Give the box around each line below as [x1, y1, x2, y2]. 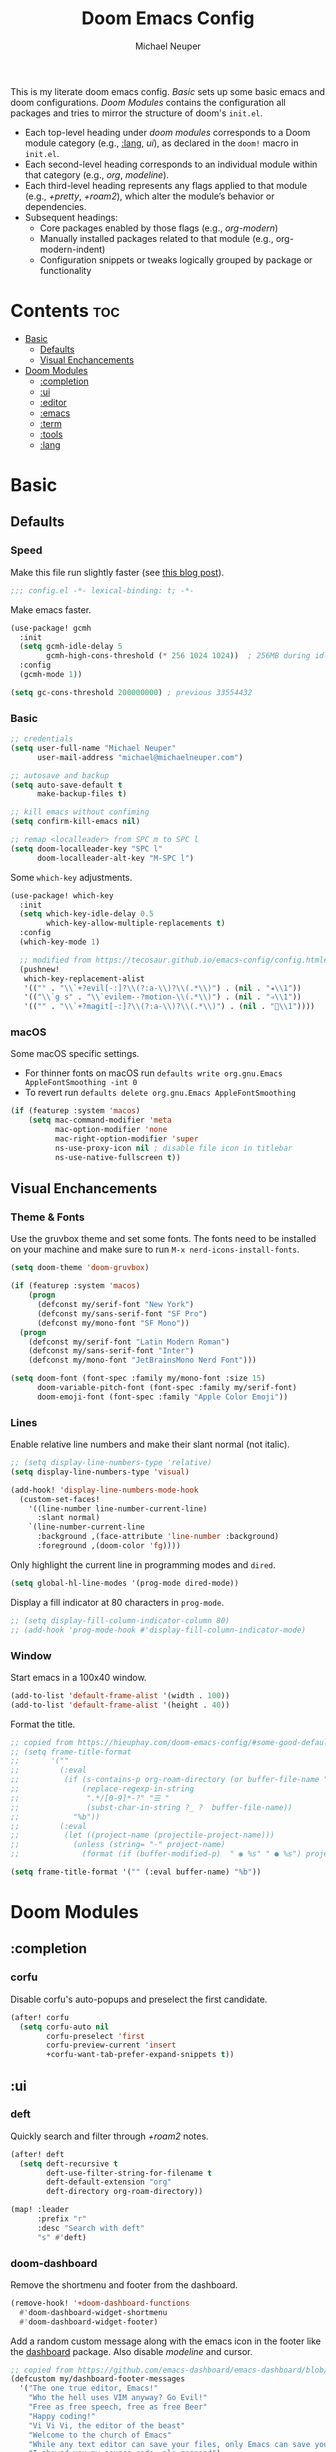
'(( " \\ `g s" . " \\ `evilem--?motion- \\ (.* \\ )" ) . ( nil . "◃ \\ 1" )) [23, 992, 302, 1002]
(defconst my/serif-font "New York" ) [36, 1300, 195, 1310]
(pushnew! [19, 964, 60, 974]
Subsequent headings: [24, 211, 118, 223]
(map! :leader [10, 2205, 70, 2215]
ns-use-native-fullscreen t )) [54, 1152, 182, 1162]
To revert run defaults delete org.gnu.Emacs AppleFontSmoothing [24, 1087, 297, 1099]
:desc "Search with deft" [36, 2223, 145, 2233]
